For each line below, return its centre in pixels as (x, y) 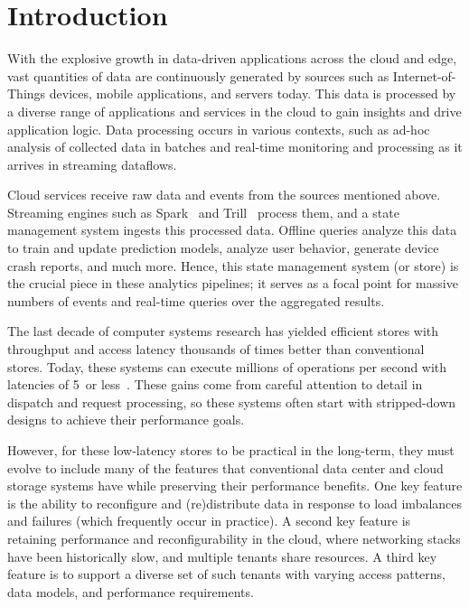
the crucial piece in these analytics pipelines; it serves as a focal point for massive (233, 283)
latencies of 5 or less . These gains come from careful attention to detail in (215, 384)
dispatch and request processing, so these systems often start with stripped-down (232, 402)
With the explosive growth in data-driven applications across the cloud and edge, (232, 58)
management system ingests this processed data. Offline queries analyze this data (232, 230)
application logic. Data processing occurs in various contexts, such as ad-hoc (219, 129)
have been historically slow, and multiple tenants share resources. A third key (222, 556)
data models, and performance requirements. (131, 591)
